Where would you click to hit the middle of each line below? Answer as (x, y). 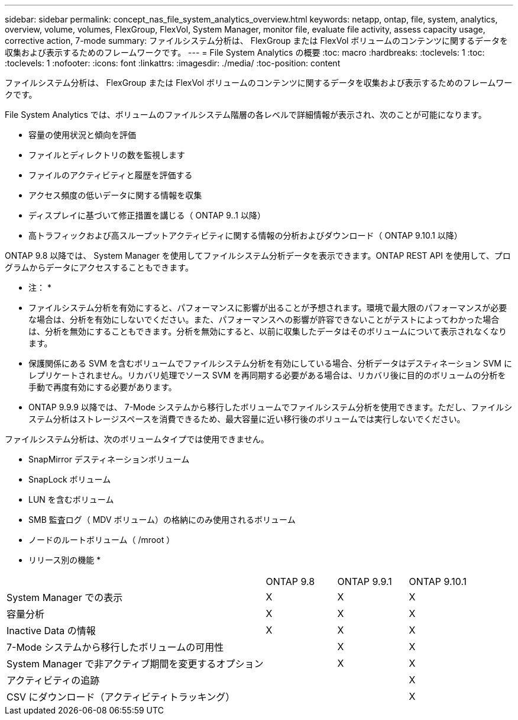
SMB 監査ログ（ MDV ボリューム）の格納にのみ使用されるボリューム (162, 520)
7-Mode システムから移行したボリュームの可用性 (115, 647)
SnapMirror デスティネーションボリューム (109, 459)
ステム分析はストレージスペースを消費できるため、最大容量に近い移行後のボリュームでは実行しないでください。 (247, 419)
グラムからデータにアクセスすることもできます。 (99, 267)
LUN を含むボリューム (71, 499)
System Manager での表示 (65, 597)
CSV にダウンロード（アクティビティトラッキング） (121, 697)
